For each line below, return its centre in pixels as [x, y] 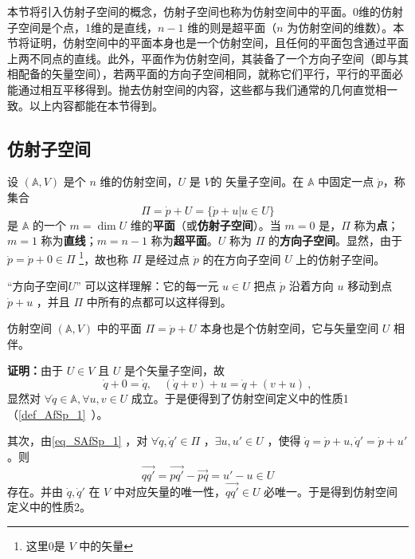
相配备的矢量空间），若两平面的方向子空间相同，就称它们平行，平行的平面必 [205, 74]
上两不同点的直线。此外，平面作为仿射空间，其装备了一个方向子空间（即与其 [208, 58]
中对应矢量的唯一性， [169, 491]
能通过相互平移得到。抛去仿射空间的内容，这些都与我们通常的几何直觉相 [197, 89]
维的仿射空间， [139, 181]
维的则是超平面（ [232, 27]
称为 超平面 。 [184, 240]
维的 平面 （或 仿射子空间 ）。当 [206, 224]
